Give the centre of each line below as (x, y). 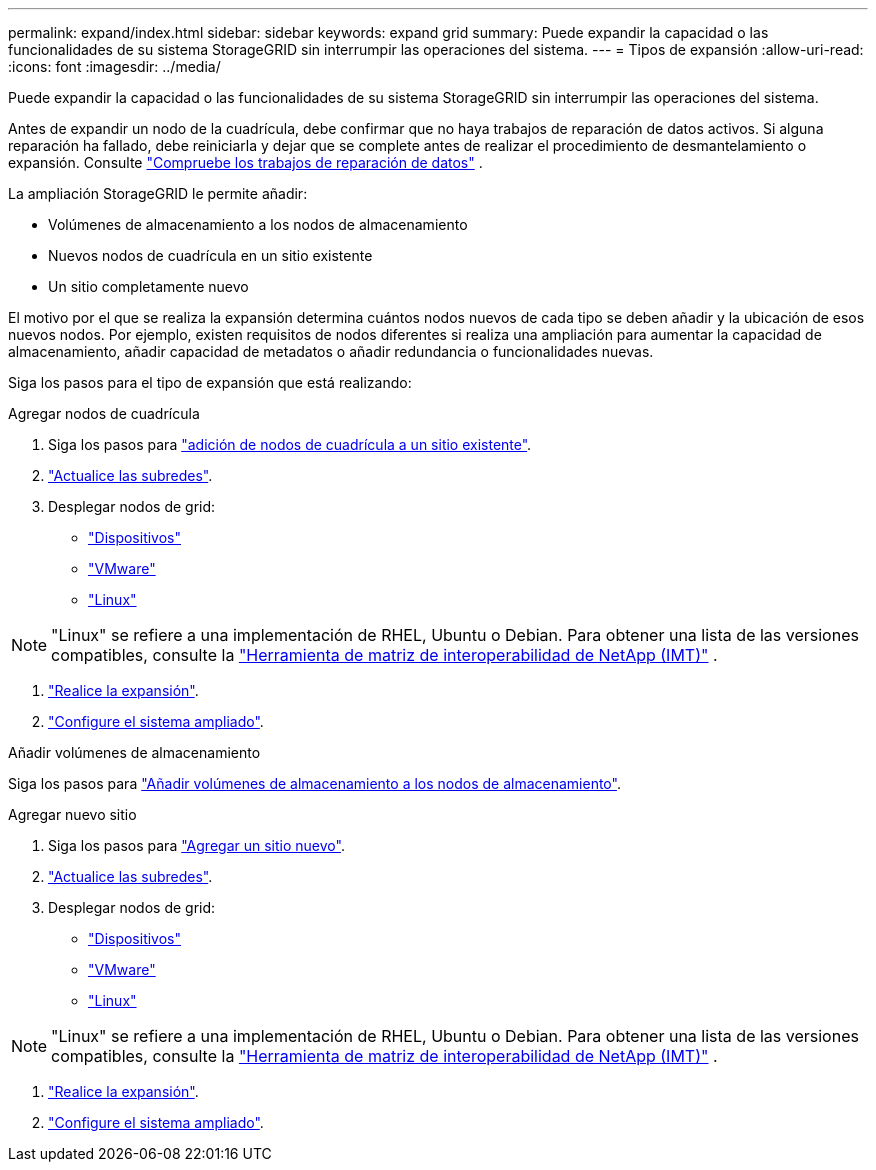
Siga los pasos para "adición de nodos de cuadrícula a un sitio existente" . (290, 444)
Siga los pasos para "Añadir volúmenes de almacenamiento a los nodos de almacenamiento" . (314, 783)
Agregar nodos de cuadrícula (104, 413)
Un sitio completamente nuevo (148, 286)
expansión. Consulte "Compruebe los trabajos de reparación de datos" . (245, 162)
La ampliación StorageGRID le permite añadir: (158, 193)
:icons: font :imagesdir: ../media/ (114, 66)
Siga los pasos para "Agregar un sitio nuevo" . (196, 845)
